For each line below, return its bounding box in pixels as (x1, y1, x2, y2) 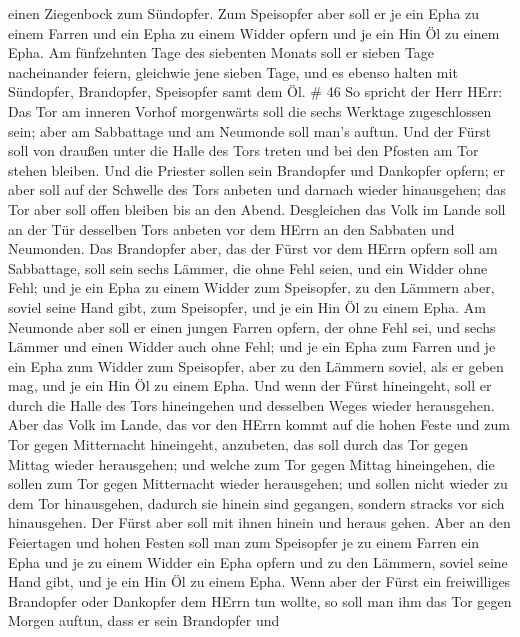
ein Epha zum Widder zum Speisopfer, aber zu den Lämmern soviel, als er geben (8, 355, 504, 376)
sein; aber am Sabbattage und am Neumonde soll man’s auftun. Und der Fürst (8, 120, 491, 141)
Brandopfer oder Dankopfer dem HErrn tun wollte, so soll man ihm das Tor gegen (8, 590, 512, 611)
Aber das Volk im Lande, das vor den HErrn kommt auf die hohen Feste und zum (8, 414, 510, 435)
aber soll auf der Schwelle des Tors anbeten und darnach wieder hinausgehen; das (8, 179, 506, 200)
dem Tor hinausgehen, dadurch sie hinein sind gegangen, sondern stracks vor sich (8, 492, 505, 513)
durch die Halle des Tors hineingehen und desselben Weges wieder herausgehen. (8, 394, 495, 415)
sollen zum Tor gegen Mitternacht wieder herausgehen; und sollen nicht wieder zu (8, 473, 508, 494)
